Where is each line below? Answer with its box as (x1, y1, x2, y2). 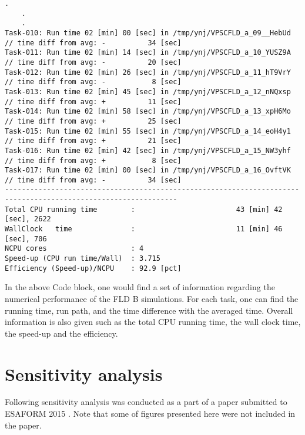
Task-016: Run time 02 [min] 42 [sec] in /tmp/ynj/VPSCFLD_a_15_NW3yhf (5, 146, 291, 155)
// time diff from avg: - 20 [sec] (5, 58, 182, 67)
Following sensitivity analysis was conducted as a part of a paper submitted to (5, 396, 287, 408)
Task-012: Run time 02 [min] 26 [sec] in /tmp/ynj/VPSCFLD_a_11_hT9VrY (5, 68, 291, 77)
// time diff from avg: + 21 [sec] (5, 137, 182, 145)
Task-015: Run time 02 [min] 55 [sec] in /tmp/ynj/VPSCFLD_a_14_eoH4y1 (5, 127, 291, 135)
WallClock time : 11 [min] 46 (5, 225, 283, 234)
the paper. (5, 419, 42, 431)
